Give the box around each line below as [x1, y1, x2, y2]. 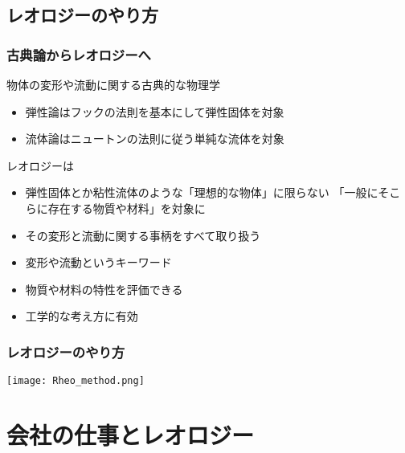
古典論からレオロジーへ [6, 44, 151, 64]
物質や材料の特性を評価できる [25, 280, 183, 297]
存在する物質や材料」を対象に [47, 199, 206, 216]
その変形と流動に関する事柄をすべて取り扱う [25, 226, 261, 243]
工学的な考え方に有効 [25, 308, 138, 324]
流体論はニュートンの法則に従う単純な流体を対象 [25, 130, 284, 147]
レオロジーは [6, 157, 74, 173]
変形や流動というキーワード [25, 254, 172, 271]
